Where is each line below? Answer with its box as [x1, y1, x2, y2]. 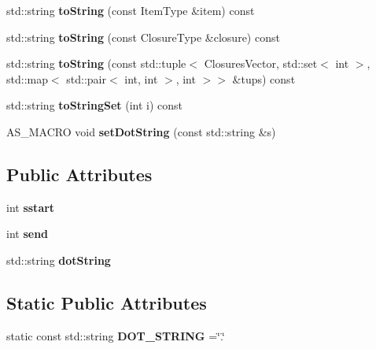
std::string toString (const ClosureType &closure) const [6, 28, 280, 45]
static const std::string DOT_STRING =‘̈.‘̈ [6, 327, 225, 343]
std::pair [66, 70, 106, 87]
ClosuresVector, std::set [204, 55, 318, 72]
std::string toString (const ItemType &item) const [6, 2, 255, 18]
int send [6, 225, 49, 242]
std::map [6, 70, 48, 87]
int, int [124, 70, 158, 87]
